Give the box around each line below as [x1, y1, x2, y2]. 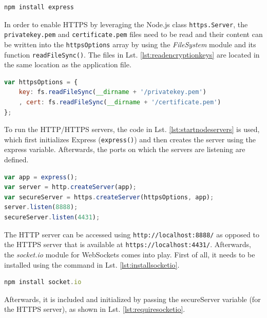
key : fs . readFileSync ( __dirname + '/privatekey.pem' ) [18, 88, 206, 96]
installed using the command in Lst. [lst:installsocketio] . [4, 259, 180, 270]
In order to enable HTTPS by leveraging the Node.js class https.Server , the [4, 18, 248, 29]
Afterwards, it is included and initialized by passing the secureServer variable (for [4, 293, 261, 304]
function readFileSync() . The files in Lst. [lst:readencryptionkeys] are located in [4, 49, 260, 60]
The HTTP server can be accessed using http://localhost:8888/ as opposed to [4, 229, 259, 239]
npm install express [4, 4, 74, 11]
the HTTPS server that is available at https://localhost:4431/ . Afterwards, [4, 239, 252, 250]
